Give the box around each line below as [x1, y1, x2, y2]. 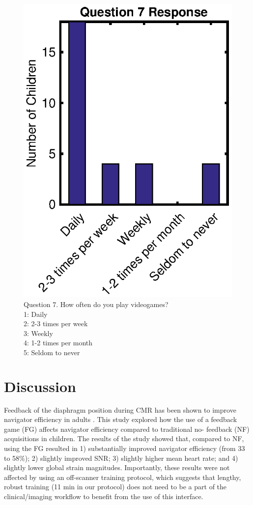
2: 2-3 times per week [24, 318, 88, 329]
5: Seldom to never [24, 347, 80, 357]
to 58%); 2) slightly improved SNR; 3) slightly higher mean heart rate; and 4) [4, 452, 238, 463]
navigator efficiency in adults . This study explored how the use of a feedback [4, 414, 237, 424]
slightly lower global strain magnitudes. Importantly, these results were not [4, 462, 230, 473]
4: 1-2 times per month [24, 337, 93, 348]
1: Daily [24, 309, 48, 319]
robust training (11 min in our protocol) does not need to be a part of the [4, 481, 227, 492]
